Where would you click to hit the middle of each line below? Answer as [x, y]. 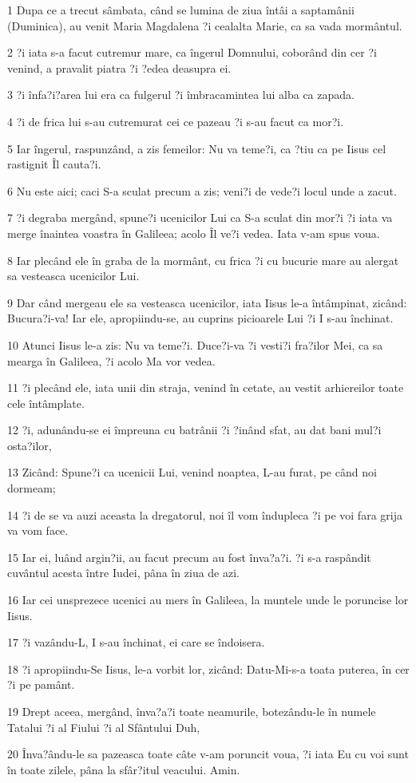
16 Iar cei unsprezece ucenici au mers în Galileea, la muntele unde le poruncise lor [208, 600]
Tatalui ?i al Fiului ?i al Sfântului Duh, [104, 727]
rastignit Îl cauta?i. [54, 164]
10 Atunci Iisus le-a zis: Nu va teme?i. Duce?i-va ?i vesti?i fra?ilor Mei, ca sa [195, 344]
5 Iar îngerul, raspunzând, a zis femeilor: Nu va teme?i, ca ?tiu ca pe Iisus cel [197, 148]
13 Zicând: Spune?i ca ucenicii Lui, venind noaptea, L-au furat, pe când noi [192, 472]
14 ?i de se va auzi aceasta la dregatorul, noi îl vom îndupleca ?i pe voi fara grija [205, 514]
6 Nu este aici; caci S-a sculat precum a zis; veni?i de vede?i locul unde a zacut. [202, 190]
